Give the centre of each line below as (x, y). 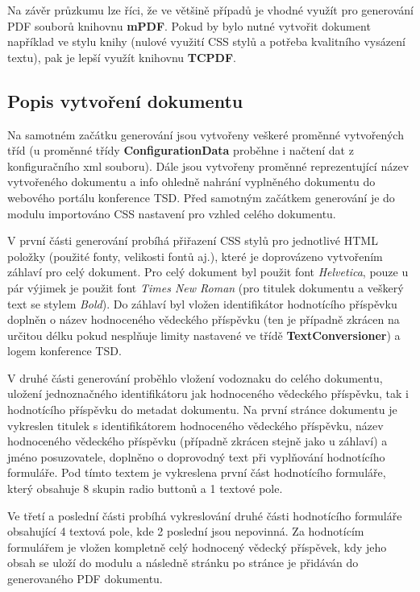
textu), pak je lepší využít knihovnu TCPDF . (122, 57)
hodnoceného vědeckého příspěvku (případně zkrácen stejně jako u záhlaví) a (198, 441)
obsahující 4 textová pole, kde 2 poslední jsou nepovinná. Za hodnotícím (186, 531)
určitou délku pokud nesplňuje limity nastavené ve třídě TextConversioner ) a (204, 335)
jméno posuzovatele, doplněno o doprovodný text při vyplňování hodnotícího (196, 456)
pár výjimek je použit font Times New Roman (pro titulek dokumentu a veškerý (206, 287)
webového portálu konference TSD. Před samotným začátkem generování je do (201, 197)
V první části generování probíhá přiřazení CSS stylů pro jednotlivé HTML (193, 240)
